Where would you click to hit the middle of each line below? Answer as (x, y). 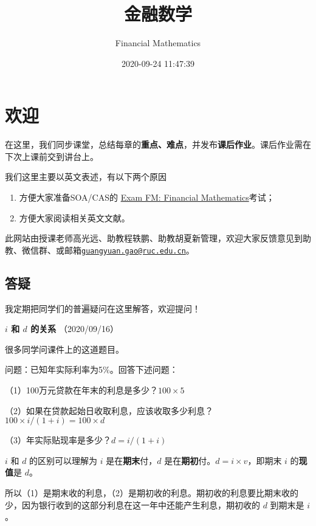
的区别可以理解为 (64, 460)
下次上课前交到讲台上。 (52, 156)
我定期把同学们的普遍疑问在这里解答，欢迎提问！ (103, 308)
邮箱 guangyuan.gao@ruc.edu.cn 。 (129, 250)
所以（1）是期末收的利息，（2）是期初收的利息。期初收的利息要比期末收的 (152, 493)
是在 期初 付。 (190, 460)
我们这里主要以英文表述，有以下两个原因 (86, 177)
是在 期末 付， (132, 460)
